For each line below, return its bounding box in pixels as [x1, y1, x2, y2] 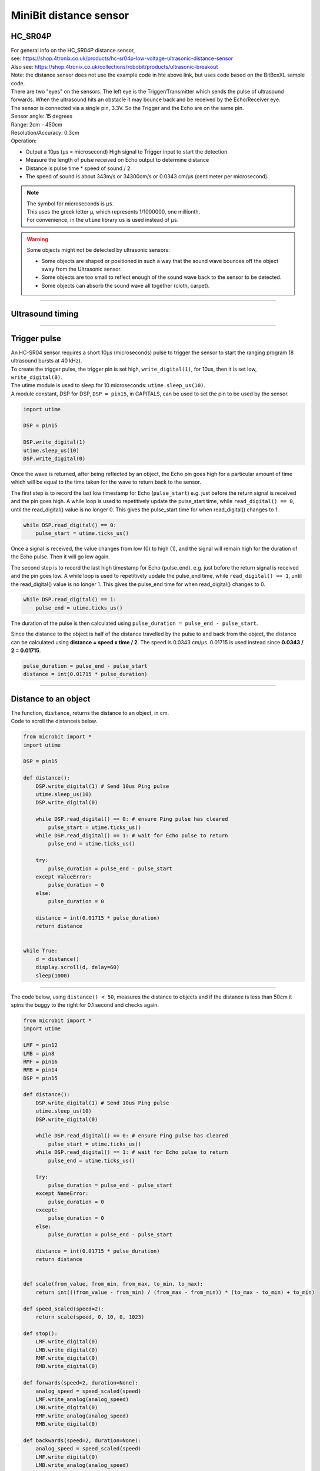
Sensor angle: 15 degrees [11, 112, 73, 120]
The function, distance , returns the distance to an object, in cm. [11, 709, 169, 716]
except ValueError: [35, 873, 92, 880]
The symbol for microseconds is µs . [26, 200, 114, 207]
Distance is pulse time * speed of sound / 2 [25, 165, 131, 172]
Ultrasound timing [11, 309, 79, 319]
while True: [23, 947, 58, 954]
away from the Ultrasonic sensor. [41, 265, 122, 273]
